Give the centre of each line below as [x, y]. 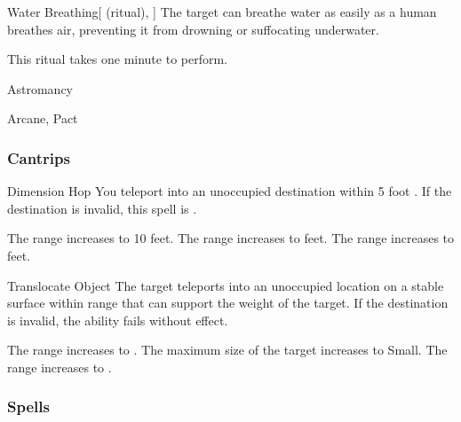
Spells [28, 406]
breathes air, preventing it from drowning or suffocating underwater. [193, 29]
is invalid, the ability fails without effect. [118, 320]
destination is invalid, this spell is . [102, 208]
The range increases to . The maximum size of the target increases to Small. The [227, 350]
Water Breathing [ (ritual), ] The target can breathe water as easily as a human [222, 12]
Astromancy [40, 88]
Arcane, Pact [43, 118]
